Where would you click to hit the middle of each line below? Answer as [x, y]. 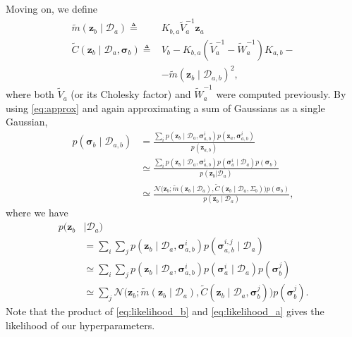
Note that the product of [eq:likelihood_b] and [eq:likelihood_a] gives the [165, 311]
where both [30, 94]
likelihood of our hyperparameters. [80, 325]
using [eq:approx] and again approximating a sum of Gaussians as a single [165, 108]
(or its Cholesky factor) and [131, 94]
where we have [37, 213]
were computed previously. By [281, 94]
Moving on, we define [51, 8]
